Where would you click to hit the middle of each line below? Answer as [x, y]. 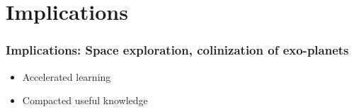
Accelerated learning [67, 76]
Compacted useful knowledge [85, 100]
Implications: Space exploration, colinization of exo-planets [177, 50]
